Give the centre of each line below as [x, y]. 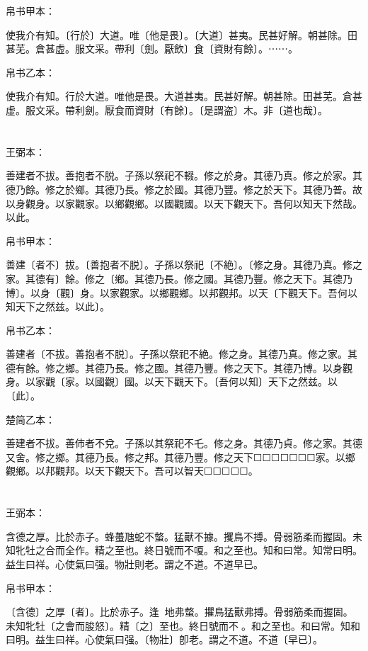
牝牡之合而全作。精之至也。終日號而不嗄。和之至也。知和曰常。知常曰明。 [189, 550]
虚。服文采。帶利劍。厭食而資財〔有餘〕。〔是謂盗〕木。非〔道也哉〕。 [167, 109]
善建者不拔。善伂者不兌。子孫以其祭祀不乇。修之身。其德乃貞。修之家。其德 [184, 443]
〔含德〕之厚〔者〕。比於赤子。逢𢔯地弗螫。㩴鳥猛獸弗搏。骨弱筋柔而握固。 [179, 612]
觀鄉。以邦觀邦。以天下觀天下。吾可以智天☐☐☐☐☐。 [132, 471]
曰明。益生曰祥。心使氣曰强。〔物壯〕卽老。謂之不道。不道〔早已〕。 [164, 639]
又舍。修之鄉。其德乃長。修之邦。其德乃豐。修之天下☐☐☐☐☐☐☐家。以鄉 [180, 457]
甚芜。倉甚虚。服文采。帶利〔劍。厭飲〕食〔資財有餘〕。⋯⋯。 [152, 49]
